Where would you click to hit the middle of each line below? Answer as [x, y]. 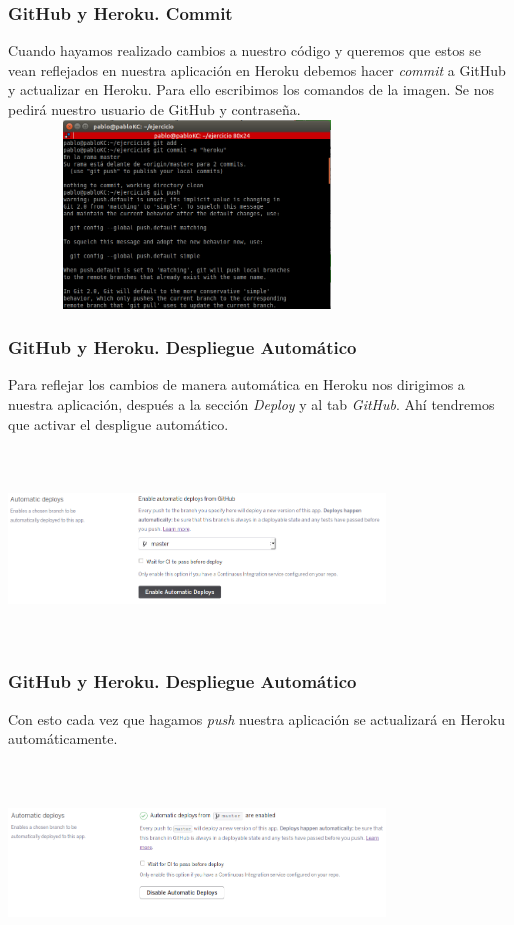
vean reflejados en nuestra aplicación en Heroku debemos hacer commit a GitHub [257, 69]
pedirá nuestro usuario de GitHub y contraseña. [154, 109]
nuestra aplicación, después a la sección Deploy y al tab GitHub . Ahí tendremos [251, 403]
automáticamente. [63, 738]
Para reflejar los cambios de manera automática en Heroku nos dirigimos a [236, 384]
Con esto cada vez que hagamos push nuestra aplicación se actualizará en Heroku [256, 718]
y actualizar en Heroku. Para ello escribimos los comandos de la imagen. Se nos [251, 89]
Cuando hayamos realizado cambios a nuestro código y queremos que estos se [245, 50]
